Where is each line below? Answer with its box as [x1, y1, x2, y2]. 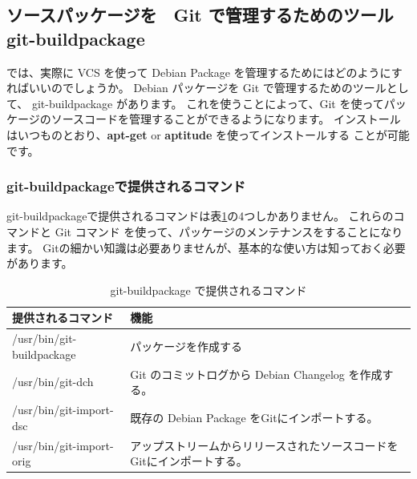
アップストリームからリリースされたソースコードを [130, 437, 399, 453]
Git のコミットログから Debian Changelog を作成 [130, 365, 383, 382]
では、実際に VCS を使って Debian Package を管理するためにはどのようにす [6, 63, 403, 80]
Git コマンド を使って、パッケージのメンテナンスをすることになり [55, 223, 403, 239]
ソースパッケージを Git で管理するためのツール [6, 2, 394, 27]
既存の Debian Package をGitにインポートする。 [130, 409, 379, 425]
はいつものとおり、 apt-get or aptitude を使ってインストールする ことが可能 [6, 126, 410, 143]
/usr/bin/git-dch [12, 373, 94, 390]
